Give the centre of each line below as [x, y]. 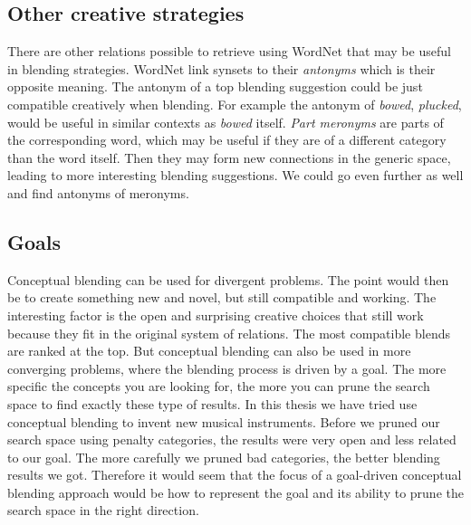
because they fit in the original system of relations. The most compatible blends [229, 333]
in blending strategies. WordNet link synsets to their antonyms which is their [221, 68]
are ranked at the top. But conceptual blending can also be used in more [209, 351]
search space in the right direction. [103, 510]
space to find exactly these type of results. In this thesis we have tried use [212, 403]
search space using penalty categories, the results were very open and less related [232, 439]
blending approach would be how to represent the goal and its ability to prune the [235, 492]
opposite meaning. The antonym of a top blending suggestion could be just [215, 86]
